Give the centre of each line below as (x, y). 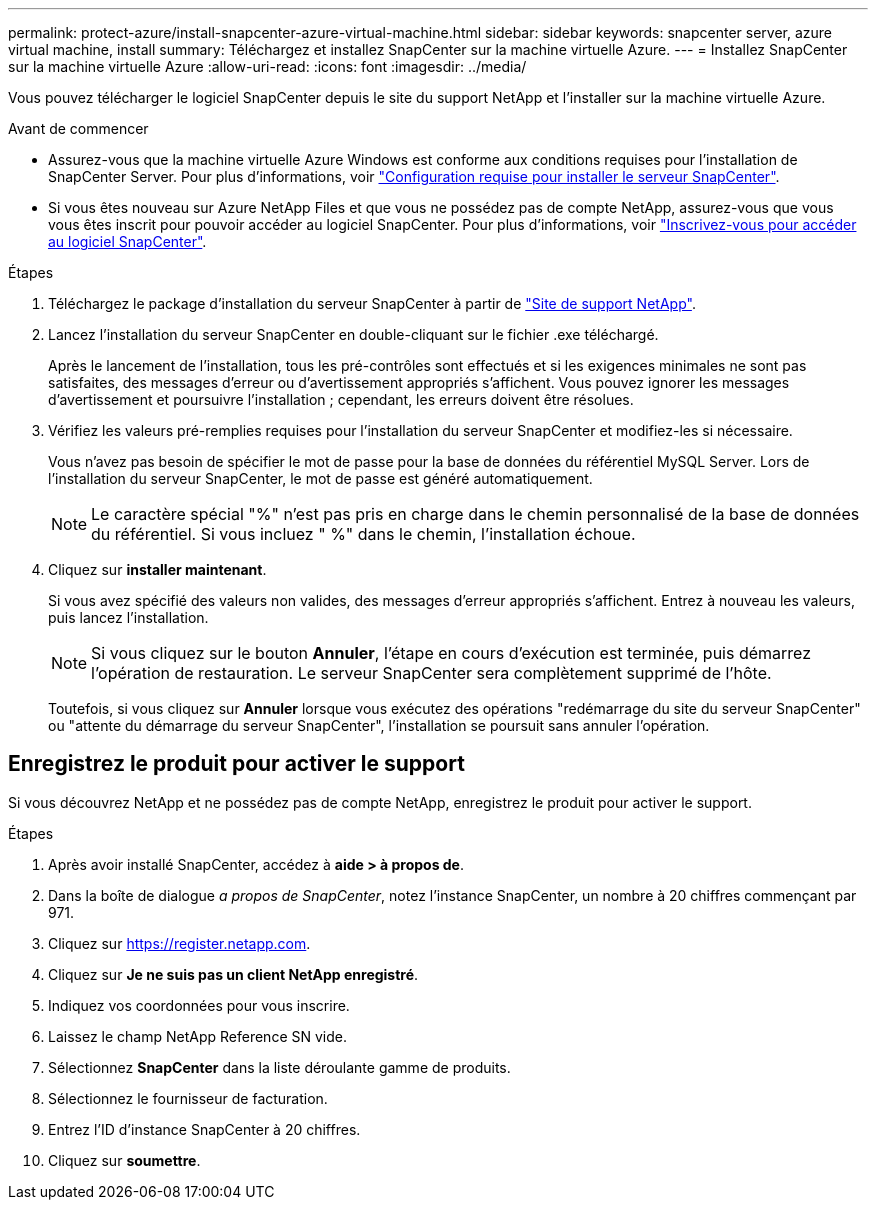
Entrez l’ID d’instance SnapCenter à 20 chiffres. (204, 1129)
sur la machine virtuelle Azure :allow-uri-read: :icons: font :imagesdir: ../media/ (267, 66)
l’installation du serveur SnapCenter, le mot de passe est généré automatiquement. (320, 478)
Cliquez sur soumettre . (124, 1160)
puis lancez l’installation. (128, 617)
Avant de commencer (78, 128)
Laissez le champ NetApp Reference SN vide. (197, 1036)
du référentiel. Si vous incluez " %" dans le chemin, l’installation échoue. (363, 534)
